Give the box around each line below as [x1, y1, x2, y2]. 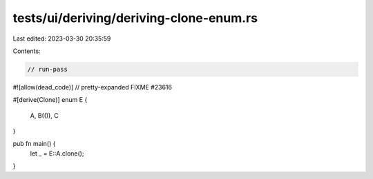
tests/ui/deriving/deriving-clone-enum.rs [12, 10, 258, 25]
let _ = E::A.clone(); [30, 149, 84, 158]
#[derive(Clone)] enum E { [12, 96, 88, 104]
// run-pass [27, 65, 68, 73]
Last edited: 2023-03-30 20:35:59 [12, 34, 111, 43]
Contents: [12, 47, 41, 55]
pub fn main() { [12, 140, 56, 148]
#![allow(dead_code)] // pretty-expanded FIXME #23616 [12, 83, 173, 91]
